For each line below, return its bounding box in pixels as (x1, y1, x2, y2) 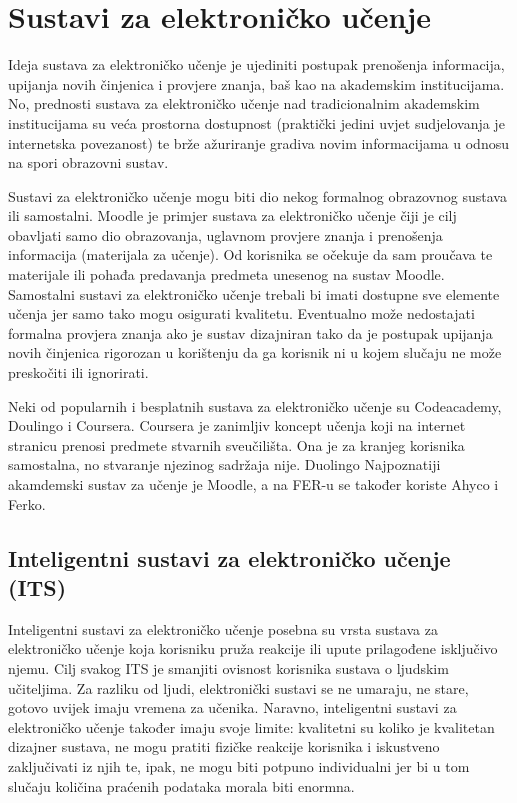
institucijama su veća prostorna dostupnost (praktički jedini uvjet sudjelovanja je (8, 112, 505, 133)
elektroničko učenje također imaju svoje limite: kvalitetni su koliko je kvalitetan (8, 716, 495, 737)
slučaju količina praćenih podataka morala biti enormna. (8, 775, 355, 796)
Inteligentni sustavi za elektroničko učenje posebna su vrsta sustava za (8, 618, 438, 639)
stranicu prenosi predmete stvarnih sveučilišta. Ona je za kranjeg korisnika (8, 434, 465, 455)
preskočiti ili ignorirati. (8, 362, 149, 383)
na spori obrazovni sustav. (8, 152, 169, 173)
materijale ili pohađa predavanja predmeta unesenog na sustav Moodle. (8, 264, 445, 285)
